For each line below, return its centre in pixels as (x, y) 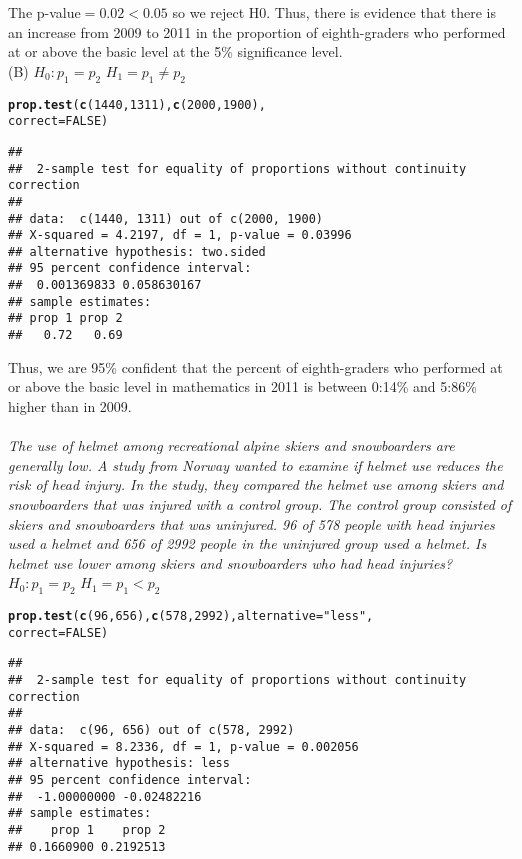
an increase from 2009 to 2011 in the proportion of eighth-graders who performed (257, 31)
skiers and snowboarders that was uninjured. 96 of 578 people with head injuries (251, 523)
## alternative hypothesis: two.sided (137, 251)
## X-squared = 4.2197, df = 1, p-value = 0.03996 (180, 235)
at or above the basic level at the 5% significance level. (175, 51)
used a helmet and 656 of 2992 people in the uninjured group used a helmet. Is (247, 543)
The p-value (44, 12)
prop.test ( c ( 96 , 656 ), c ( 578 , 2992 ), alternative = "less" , (191, 616)
